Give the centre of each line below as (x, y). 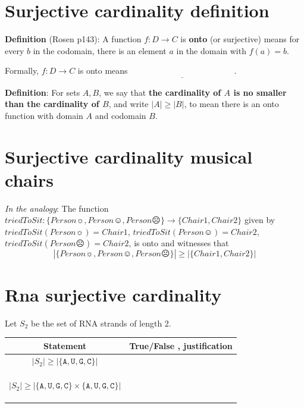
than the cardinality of (52, 104)
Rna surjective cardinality (113, 294)
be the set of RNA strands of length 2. (101, 323)
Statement (65, 345)
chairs (29, 179)
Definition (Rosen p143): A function (73, 39)
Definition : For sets (43, 92)
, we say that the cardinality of (160, 92)
